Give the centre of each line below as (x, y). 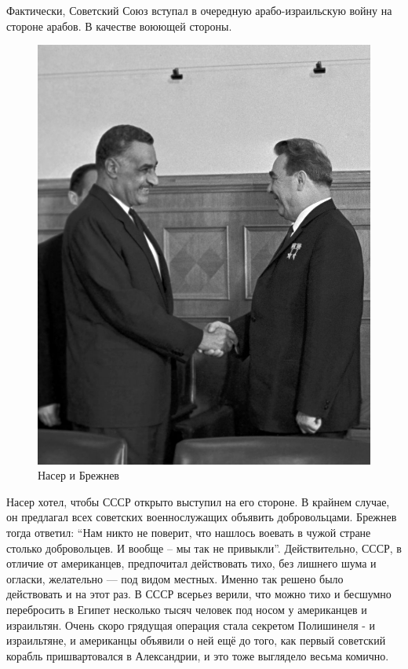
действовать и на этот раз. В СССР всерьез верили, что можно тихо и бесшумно (199, 594)
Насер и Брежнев (78, 475)
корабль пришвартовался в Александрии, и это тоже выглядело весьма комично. (198, 655)
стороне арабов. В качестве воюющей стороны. (119, 26)
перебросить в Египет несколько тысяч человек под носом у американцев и (187, 609)
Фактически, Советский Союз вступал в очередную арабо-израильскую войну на (199, 10)
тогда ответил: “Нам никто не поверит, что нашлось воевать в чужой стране (189, 532)
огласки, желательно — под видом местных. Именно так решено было (175, 578)
